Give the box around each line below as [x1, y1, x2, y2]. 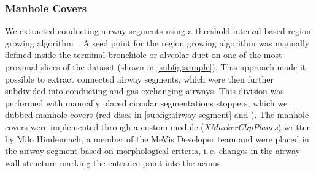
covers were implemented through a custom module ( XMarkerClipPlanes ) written [5, 120, 312, 133]
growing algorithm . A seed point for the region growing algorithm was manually [5, 36, 310, 49]
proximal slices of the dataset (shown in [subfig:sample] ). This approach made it [5, 61, 306, 73]
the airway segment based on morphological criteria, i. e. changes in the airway [5, 144, 301, 157]
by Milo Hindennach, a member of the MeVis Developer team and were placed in [5, 132, 309, 145]
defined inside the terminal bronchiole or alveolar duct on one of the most [5, 48, 282, 61]
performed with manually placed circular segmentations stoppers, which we [5, 96, 288, 109]
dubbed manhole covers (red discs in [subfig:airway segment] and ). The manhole [5, 108, 309, 121]
